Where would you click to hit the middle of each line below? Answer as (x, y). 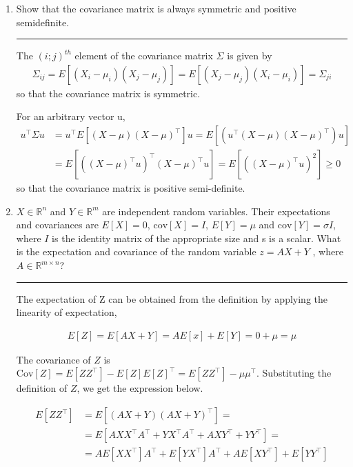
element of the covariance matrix (144, 56)
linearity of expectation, (67, 312)
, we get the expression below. (140, 388)
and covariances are (57, 225)
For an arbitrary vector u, (71, 116)
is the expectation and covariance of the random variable (136, 251)
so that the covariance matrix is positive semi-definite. (131, 188)
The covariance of (53, 359)
